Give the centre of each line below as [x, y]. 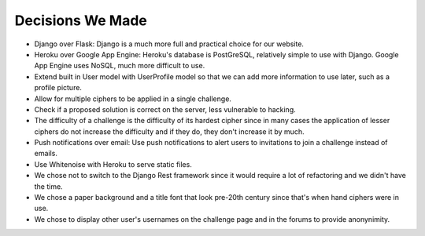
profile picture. [58, 88]
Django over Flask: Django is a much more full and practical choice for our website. [169, 44]
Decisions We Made [81, 20]
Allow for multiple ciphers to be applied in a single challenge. [133, 99]
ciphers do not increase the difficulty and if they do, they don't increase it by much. [169, 131]
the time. [48, 186]
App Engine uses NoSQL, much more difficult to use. [120, 66]
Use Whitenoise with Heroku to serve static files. [113, 164]
